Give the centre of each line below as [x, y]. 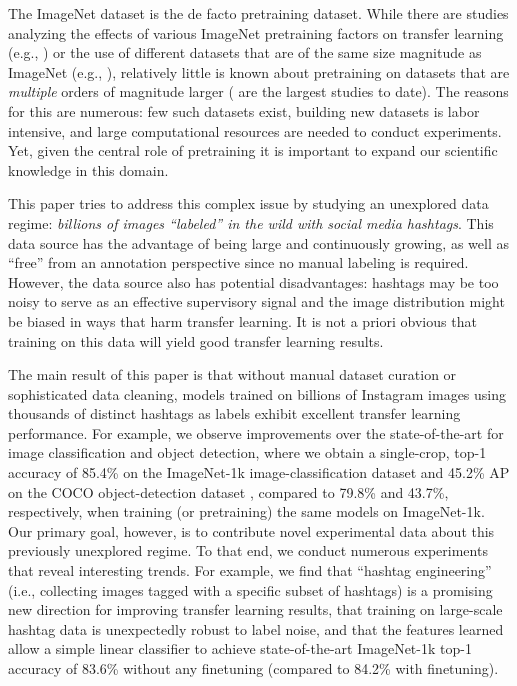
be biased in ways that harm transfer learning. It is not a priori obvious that [242, 320]
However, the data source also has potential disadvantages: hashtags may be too [253, 281]
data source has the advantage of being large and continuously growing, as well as [258, 242]
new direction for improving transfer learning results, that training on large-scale [255, 609]
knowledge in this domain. [88, 169]
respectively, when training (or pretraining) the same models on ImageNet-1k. [246, 511]
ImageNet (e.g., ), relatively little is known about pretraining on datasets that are [259, 71]
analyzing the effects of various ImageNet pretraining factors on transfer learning [256, 32]
